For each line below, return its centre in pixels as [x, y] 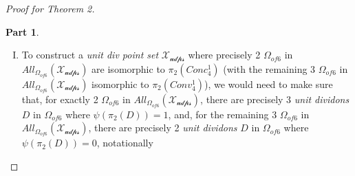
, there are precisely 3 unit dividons [275, 99]
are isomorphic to [128, 68]
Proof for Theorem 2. [50, 8]
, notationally [125, 143]
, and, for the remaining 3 [223, 114]
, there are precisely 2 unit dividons [163, 128]
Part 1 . [22, 31]
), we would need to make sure [268, 84]
